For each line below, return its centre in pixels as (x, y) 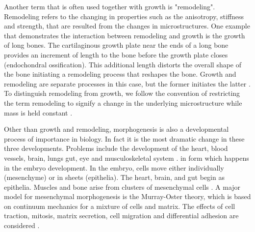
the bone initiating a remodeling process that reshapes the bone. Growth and (120, 74)
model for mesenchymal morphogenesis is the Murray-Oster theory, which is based (127, 196)
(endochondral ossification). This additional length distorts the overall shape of (123, 64)
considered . (22, 225)
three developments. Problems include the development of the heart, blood (116, 148)
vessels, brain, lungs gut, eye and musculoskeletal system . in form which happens (127, 158)
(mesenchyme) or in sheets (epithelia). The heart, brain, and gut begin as (114, 177)
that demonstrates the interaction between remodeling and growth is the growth (125, 35)
